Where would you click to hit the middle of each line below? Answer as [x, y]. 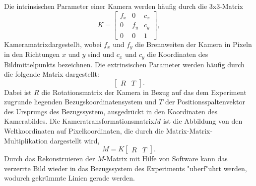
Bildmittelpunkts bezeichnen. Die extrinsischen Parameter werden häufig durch [124, 64]
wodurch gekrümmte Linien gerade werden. [70, 178]
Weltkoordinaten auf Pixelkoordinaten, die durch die [84, 131]
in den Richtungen [32, 54]
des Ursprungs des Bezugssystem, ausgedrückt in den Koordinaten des [111, 111]
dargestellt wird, [75, 140]
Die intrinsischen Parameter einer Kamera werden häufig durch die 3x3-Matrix [124, 6]
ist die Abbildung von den [203, 121]
